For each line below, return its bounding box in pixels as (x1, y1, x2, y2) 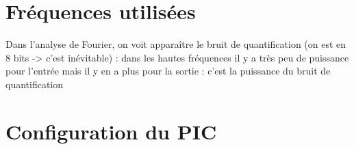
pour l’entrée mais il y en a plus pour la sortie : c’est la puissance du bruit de (5, 64, 331, 78)
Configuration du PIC (5, 117, 217, 145)
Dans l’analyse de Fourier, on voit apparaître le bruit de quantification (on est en (5, 37, 346, 51)
